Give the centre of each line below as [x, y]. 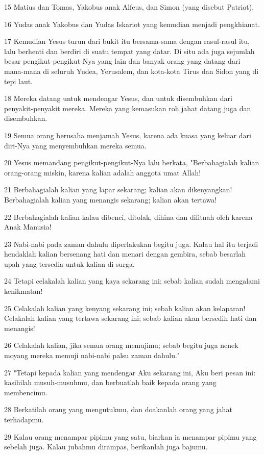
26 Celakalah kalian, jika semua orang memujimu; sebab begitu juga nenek [121, 345]
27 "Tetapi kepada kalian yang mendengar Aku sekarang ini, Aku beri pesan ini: [130, 372]
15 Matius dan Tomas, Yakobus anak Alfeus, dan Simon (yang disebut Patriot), [129, 7]
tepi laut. [19, 81]
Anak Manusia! [28, 227]
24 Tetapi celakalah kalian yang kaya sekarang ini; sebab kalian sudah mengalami [132, 281]
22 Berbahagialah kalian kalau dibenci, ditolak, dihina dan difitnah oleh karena [128, 217]
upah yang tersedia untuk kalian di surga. [69, 263]
